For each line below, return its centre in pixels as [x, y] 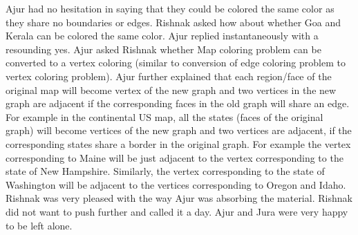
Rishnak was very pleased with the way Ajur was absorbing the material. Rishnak [179, 198]
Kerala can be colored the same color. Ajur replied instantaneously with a [162, 36]
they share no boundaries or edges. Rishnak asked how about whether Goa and [173, 22]
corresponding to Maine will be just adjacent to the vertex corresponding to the [175, 157]
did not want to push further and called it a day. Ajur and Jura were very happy [177, 211]
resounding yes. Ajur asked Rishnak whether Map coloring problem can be [163, 49]
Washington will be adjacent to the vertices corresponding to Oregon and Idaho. [176, 184]
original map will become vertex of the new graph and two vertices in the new [171, 90]
